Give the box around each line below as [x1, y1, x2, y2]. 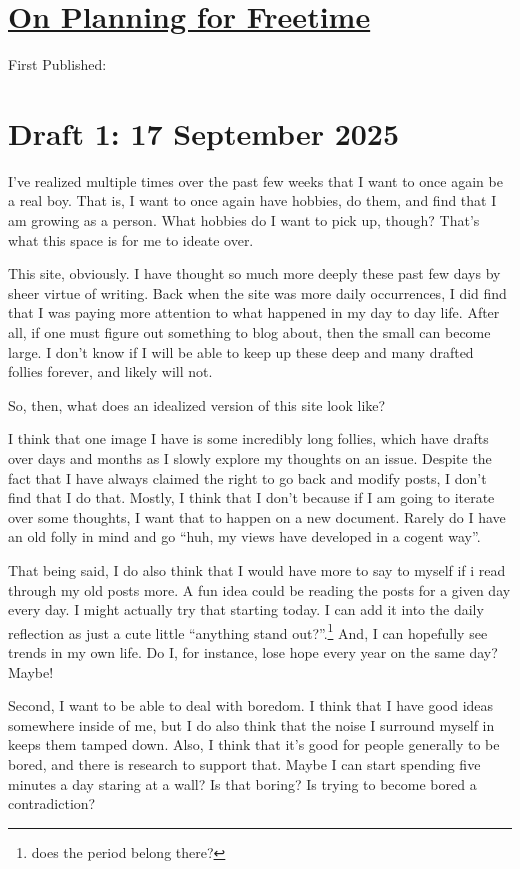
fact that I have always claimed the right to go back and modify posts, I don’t [8, 467, 487, 488]
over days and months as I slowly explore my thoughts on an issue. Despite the [8, 447, 492, 468]
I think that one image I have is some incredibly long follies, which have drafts [8, 428, 489, 449]
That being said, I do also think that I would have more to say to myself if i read [8, 559, 506, 580]
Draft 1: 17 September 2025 [8, 112, 400, 153]
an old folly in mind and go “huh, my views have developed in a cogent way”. [8, 526, 481, 547]
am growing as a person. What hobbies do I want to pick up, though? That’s [8, 210, 480, 231]
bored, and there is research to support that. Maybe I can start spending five [8, 753, 481, 774]
